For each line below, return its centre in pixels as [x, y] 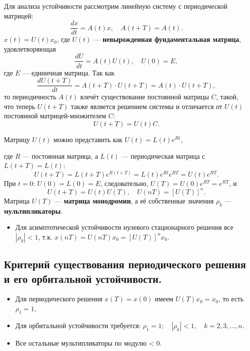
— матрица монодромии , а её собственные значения [134, 200]
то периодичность [30, 97]
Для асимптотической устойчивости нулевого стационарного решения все [124, 227]
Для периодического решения [59, 299]
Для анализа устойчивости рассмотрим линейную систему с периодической [116, 6]
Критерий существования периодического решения [125, 264]
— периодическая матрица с [163, 156]
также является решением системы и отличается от [146, 106]
